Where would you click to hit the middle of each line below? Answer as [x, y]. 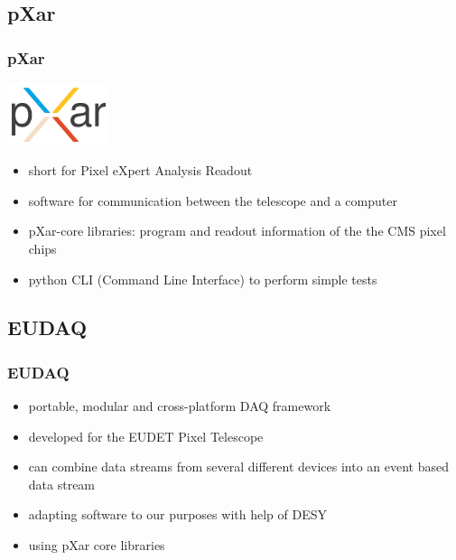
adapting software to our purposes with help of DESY [177, 514]
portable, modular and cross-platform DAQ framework [180, 406]
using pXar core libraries [97, 545]
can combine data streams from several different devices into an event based [238, 467]
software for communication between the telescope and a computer [213, 200]
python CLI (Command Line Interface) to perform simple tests [203, 279]
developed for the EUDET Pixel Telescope [146, 436]
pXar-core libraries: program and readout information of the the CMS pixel [237, 231]
